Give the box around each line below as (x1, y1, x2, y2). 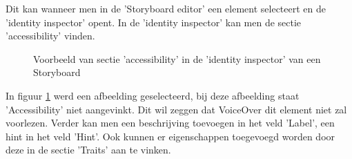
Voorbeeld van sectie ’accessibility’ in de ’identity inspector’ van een (33, 51, 321, 66)
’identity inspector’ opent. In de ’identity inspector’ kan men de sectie (6, 15, 302, 29)
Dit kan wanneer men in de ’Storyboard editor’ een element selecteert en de (6, 1, 326, 15)
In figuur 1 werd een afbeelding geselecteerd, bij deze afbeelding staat (6, 88, 300, 102)
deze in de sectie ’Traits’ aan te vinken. (6, 142, 171, 157)
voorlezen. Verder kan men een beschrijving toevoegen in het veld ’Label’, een (6, 115, 335, 130)
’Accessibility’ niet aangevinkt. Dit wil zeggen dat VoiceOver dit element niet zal (6, 102, 347, 116)
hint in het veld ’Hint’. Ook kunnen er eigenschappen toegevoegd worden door (6, 129, 335, 143)
